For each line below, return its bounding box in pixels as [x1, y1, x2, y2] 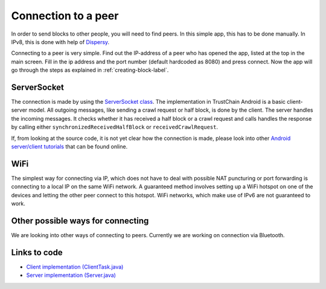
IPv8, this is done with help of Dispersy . [11, 38, 110, 45]
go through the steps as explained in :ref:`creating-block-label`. [11, 66, 169, 74]
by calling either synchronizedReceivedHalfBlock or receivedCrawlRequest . [11, 124, 219, 131]
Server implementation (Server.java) [26, 272, 116, 279]
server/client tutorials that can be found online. [11, 142, 128, 150]
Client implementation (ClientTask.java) [26, 263, 124, 270]
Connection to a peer [11, 9, 119, 22]
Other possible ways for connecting [11, 215, 149, 226]
